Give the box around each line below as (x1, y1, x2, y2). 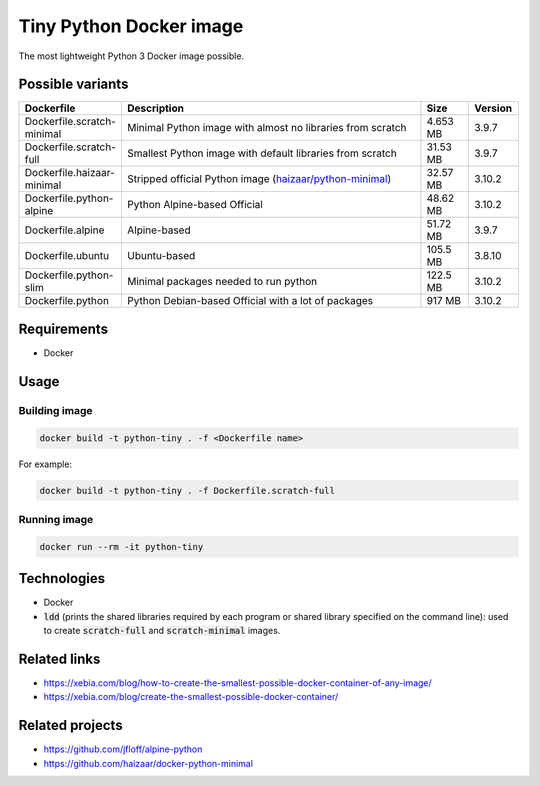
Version (474, 101, 513, 115)
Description (126, 101, 185, 115)
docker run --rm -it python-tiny (39, 541, 204, 552)
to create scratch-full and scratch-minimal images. (43, 624, 281, 636)
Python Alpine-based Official (126, 198, 264, 212)
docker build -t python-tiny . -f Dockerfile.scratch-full (39, 485, 335, 496)
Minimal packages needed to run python (126, 275, 318, 289)
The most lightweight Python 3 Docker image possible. (18, 50, 245, 62)
